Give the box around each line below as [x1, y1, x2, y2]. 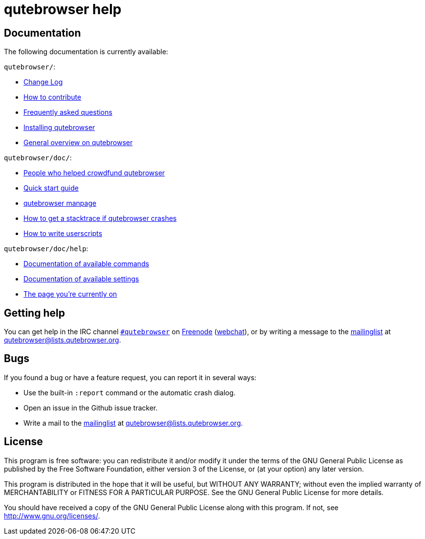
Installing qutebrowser [23, 123, 95, 132]
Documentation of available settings [23, 275, 139, 283]
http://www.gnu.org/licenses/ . [4, 511, 100, 520]
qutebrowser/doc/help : [4, 244, 88, 253]
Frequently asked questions [23, 108, 112, 117]
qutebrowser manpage [23, 199, 97, 208]
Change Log [23, 78, 63, 86]
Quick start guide [23, 184, 79, 193]
